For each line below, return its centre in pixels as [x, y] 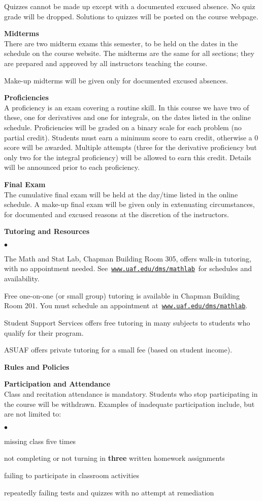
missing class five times [40, 441]
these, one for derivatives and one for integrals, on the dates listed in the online [127, 117]
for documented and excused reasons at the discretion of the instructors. [117, 214]
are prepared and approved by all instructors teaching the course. [106, 63]
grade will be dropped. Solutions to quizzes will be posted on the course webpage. [131, 16]
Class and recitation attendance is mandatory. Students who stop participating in [131, 393]
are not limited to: [33, 414]
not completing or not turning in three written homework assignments [114, 458]
